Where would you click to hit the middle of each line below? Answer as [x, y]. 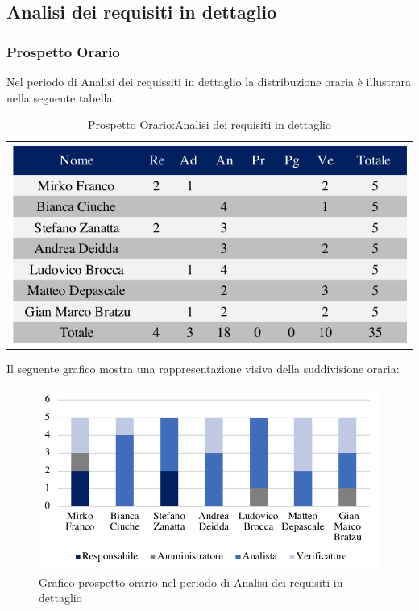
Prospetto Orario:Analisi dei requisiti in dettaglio [209, 125]
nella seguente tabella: [61, 97]
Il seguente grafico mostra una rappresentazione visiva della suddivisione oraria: [203, 369]
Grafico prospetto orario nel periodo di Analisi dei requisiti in [191, 582]
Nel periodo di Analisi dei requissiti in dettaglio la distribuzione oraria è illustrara [209, 81]
